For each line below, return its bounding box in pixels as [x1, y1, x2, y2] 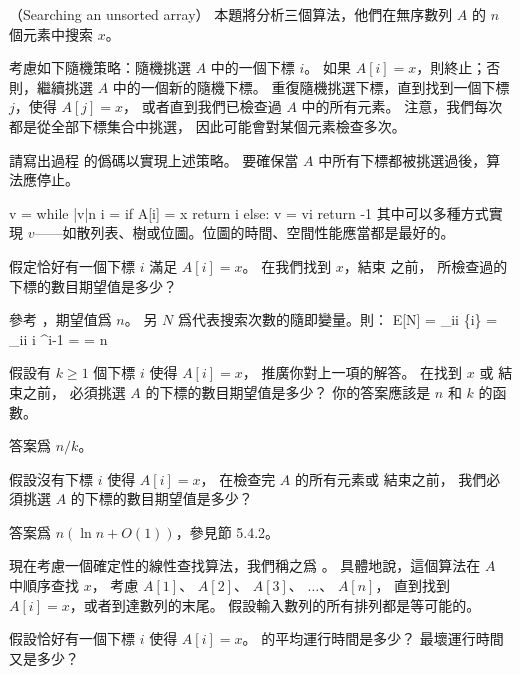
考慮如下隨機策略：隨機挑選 [9, 57, 191, 78]
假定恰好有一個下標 [9, 255, 135, 276]
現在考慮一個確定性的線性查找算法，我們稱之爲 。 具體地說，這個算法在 [9, 555, 481, 576]
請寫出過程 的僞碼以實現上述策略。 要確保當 [9, 149, 299, 170]
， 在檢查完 [200, 468, 276, 489]
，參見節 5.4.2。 [175, 521, 280, 542]
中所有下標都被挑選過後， [318, 149, 487, 170]
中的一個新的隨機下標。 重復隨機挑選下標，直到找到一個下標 [112, 76, 510, 97]
